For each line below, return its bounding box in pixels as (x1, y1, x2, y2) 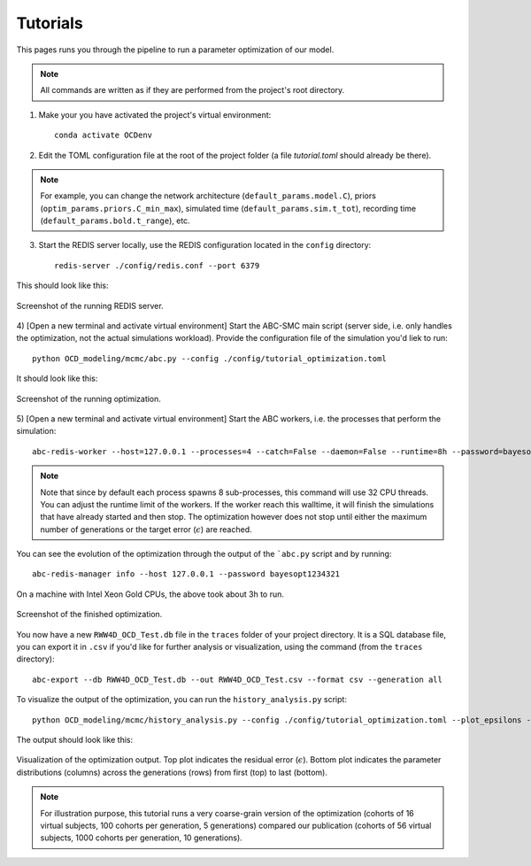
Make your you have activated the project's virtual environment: (38, 109, 272, 120)
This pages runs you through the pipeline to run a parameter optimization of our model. (16, 44, 335, 55)
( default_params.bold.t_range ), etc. (40, 215, 190, 226)
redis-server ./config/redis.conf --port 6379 (54, 260, 260, 270)
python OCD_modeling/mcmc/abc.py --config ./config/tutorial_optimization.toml (32, 353, 387, 363)
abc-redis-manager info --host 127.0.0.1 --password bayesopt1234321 (32, 569, 341, 579)
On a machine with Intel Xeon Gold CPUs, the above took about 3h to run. (16, 589, 285, 599)
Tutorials (16, 13, 83, 33)
